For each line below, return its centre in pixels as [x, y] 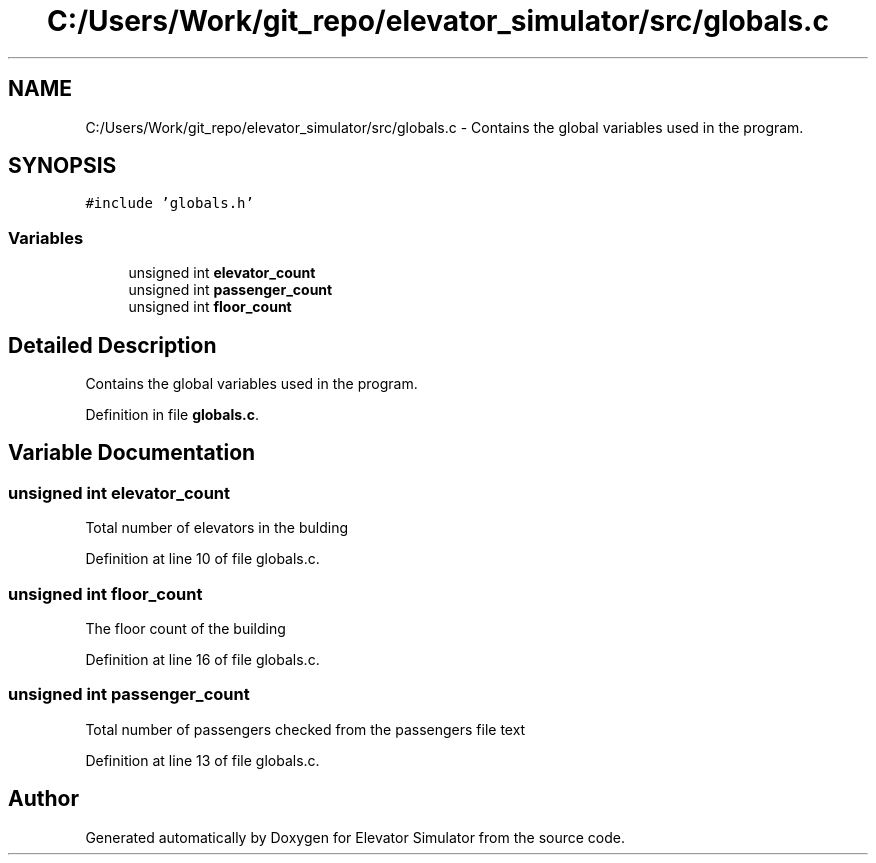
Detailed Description [112, 345]
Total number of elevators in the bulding [216, 528]
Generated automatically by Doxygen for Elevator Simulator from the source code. [355, 837]
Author [43, 799]
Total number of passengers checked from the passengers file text [305, 729]
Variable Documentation [132, 453]
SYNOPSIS [62, 166]
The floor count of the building [185, 628]
